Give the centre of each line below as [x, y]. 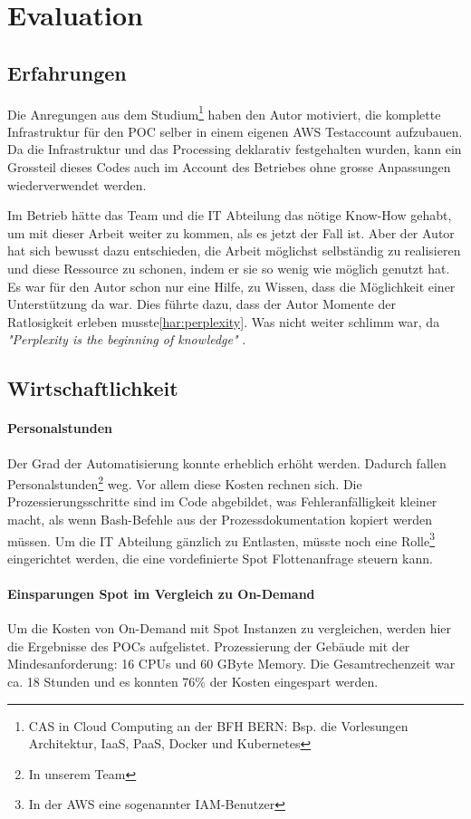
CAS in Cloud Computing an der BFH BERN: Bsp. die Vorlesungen [218, 725]
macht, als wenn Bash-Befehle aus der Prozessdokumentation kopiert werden [220, 519]
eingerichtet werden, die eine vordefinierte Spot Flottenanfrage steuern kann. [220, 558]
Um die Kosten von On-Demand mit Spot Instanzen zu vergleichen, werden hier [230, 628]
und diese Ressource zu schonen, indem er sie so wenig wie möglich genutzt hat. [229, 268]
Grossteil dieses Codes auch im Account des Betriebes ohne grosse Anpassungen [229, 167]
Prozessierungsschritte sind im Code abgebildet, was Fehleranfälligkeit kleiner [222, 501]
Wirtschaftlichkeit [93, 388]
